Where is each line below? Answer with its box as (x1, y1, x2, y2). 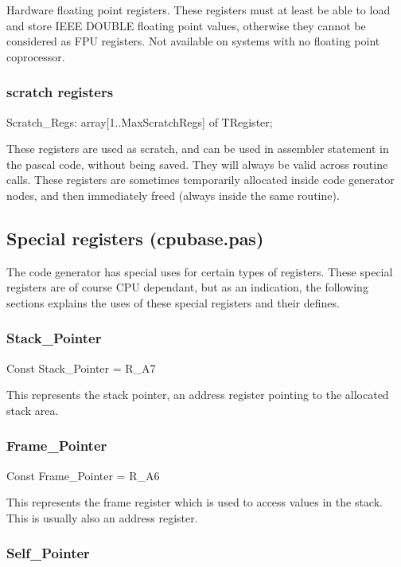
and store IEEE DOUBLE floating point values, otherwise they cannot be (6, 17, 366, 33)
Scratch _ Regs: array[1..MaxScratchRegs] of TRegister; (6, 113, 273, 130)
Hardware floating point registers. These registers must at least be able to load (6, 2, 391, 18)
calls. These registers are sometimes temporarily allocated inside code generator (6, 171, 395, 188)
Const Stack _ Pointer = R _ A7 (6, 359, 156, 376)
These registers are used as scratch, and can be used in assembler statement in (6, 140, 389, 157)
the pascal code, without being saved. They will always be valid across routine (6, 155, 388, 172)
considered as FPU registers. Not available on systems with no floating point (6, 33, 380, 49)
